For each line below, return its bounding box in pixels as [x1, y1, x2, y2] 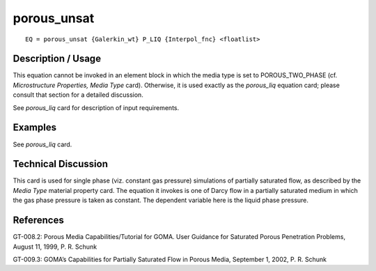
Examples [13, 122, 57, 134]
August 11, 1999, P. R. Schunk [13, 242, 97, 251]
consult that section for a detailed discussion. [13, 91, 144, 99]
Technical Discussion [13, 158, 108, 170]
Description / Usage [13, 53, 101, 65]
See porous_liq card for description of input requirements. [13, 103, 180, 111]
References [13, 215, 64, 226]
